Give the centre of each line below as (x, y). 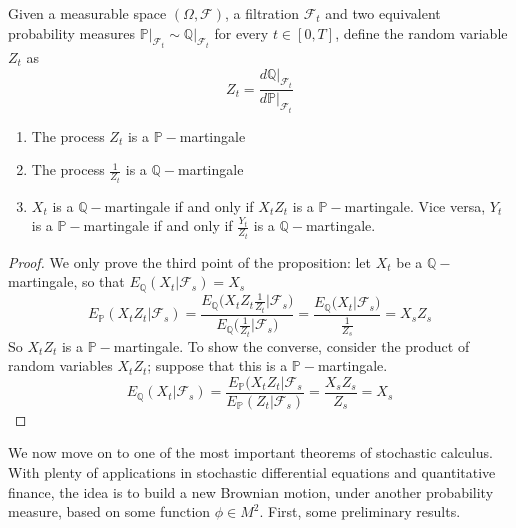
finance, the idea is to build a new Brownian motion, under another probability (251, 491)
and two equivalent (383, 13)
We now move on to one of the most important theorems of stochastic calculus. (250, 452)
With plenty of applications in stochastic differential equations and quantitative (252, 471)
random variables (60, 365)
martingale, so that (66, 281)
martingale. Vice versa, (415, 205)
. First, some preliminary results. (360, 511)
